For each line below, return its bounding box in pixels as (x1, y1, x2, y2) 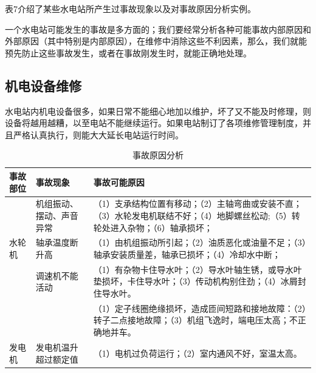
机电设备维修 (5, 76, 81, 95)
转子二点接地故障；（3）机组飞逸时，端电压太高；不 (93, 314, 298, 326)
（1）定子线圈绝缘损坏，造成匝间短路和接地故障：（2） (93, 301, 306, 314)
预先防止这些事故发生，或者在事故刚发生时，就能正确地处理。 (5, 46, 252, 59)
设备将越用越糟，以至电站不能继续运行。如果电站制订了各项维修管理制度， (5, 116, 303, 129)
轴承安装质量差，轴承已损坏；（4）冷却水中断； (93, 248, 281, 261)
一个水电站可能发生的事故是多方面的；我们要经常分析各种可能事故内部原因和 (5, 22, 311, 35)
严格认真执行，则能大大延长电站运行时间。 (13, 128, 184, 141)
